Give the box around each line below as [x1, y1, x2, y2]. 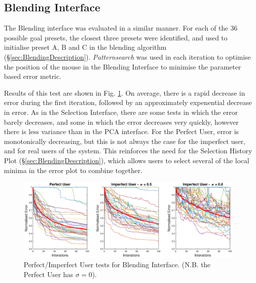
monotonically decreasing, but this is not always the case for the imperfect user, [4, 136, 246, 146]
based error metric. [4, 71, 62, 81]
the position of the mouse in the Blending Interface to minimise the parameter [4, 61, 241, 71]
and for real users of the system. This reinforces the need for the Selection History [4, 145, 252, 156]
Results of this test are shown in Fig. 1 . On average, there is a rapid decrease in [4, 87, 245, 98]
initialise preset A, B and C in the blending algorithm [4, 42, 167, 52]
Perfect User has [24, 269, 73, 279]
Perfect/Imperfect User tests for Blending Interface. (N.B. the [24, 259, 211, 269]
